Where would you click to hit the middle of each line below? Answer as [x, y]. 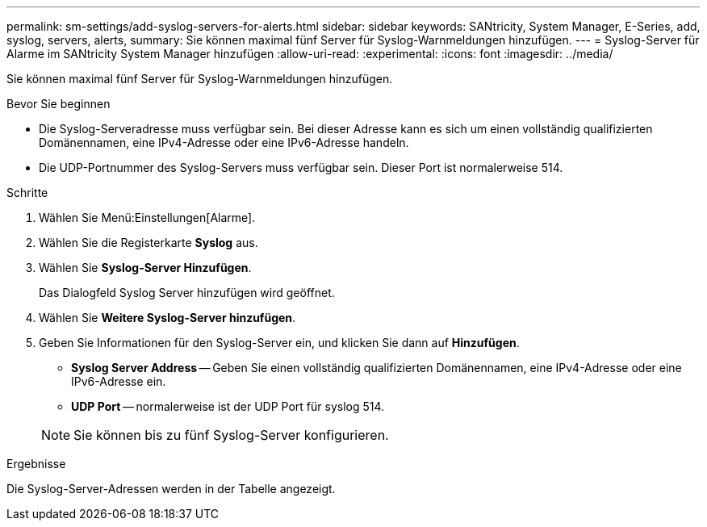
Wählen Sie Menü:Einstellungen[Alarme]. [147, 217]
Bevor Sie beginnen [59, 104]
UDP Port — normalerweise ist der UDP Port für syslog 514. [228, 406]
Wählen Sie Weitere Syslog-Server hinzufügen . [167, 318]
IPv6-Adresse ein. [119, 381]
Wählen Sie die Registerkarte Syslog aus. [149, 243]
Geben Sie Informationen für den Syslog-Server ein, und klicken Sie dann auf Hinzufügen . [279, 343]
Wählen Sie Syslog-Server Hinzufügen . [145, 268]
